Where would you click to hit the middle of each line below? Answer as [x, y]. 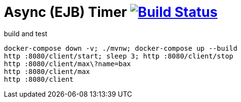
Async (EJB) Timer [66, 12]
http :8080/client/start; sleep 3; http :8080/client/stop [119, 56]
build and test [26, 33]
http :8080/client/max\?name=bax [68, 64]
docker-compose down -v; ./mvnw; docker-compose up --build [121, 48]
